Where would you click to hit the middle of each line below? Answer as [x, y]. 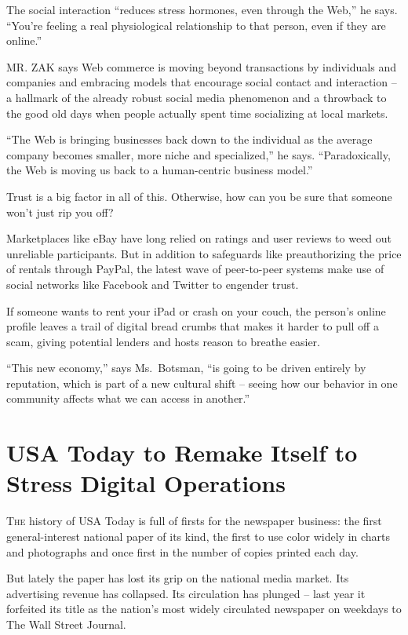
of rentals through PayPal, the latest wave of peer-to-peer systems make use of [195, 269]
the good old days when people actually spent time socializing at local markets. [197, 113]
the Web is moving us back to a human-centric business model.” [160, 170]
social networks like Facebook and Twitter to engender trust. [153, 284]
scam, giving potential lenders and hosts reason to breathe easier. [163, 341]
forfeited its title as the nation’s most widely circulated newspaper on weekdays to [204, 609]
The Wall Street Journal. [66, 624]
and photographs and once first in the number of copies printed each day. [182, 551]
